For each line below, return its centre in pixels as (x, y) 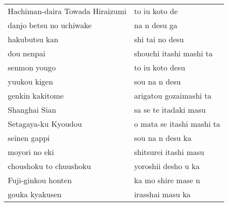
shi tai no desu (159, 39)
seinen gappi (29, 138)
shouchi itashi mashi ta (173, 53)
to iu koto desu (160, 67)
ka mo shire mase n (167, 180)
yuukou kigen (31, 81)
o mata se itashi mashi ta (177, 124)
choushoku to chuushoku (49, 166)
